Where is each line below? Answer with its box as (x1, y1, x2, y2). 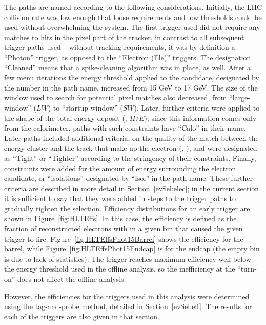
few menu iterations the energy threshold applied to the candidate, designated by (4, 72, 259, 83)
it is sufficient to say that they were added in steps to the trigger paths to (4, 193, 236, 204)
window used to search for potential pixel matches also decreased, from (4, 92, 227, 103)
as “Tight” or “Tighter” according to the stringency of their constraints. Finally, (4, 152, 256, 163)
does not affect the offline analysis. (17, 274, 126, 284)
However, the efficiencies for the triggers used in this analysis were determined (4, 291, 250, 301)
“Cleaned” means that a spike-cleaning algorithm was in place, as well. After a (4, 62, 251, 73)
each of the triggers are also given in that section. (4, 311, 159, 321)
